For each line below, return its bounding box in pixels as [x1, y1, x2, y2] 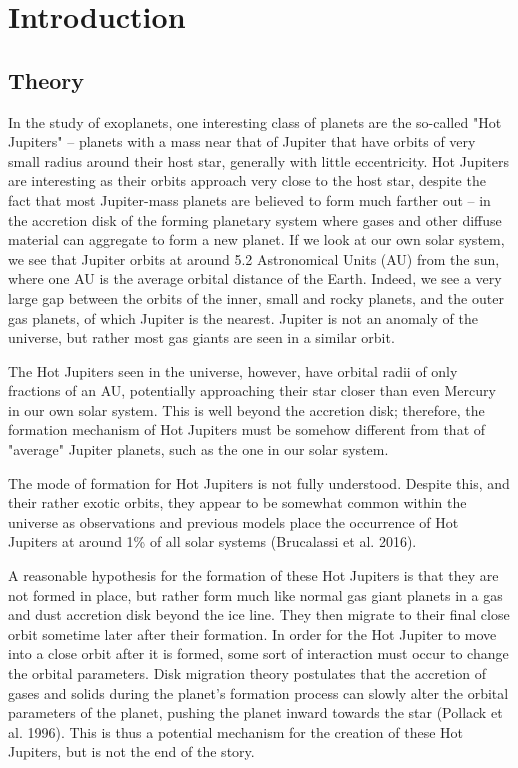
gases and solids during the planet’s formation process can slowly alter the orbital [8, 682, 509, 703]
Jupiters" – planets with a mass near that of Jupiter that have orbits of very [8, 131, 476, 152]
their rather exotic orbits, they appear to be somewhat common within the [8, 492, 467, 513]
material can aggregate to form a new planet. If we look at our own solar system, [8, 229, 505, 250]
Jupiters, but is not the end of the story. [8, 741, 255, 762]
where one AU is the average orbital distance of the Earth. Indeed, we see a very [8, 268, 502, 289]
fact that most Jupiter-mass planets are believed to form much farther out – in [8, 189, 491, 210]
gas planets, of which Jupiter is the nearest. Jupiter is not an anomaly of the [8, 307, 478, 328]
